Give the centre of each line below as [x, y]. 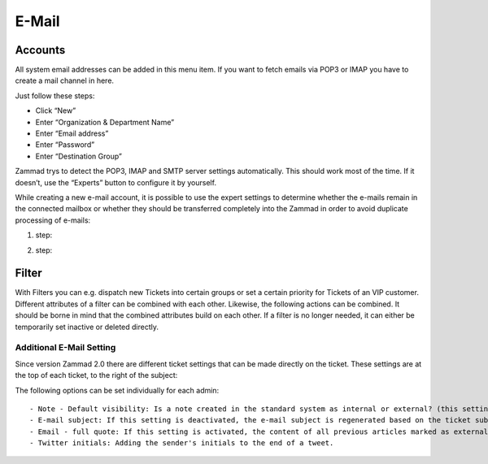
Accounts [40, 50]
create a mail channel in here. [64, 80]
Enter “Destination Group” [78, 156]
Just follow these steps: [55, 95]
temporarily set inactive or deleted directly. [87, 327]
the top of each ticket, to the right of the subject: [96, 375]
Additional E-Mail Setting [65, 348]
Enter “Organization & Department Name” [105, 122]
